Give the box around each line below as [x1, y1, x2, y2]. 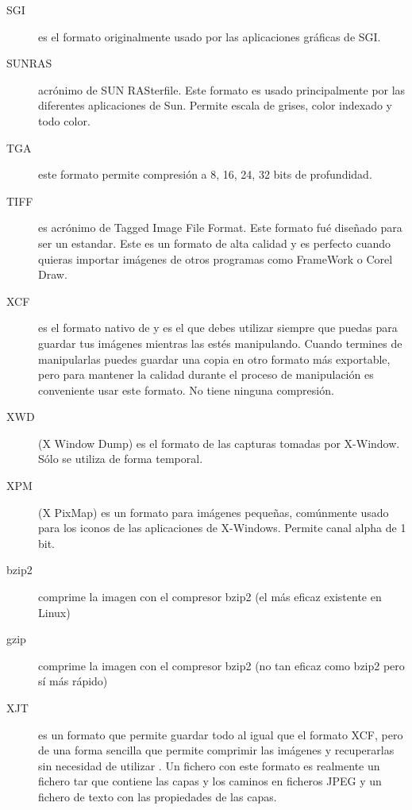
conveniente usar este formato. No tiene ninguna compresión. [38, 381, 334, 398]
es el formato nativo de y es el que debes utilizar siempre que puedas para [38, 319, 398, 336]
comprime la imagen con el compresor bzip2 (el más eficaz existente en [38, 588, 382, 605]
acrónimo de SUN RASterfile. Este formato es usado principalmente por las [38, 81, 406, 98]
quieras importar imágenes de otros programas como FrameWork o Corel [38, 250, 393, 267]
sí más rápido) [38, 673, 108, 689]
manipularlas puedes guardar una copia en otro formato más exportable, [38, 350, 391, 367]
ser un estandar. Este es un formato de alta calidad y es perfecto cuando [38, 234, 391, 251]
